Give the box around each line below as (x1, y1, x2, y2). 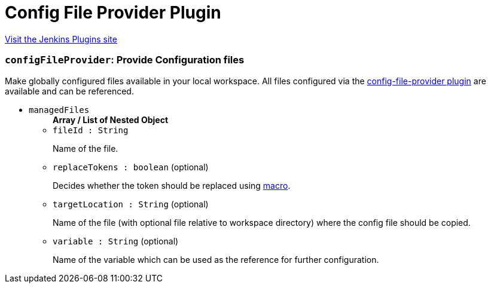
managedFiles (29, 105, 90, 115)
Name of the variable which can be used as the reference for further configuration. (53, 254, 379, 265)
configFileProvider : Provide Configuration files (5, 54, 245, 66)
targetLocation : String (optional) (53, 198, 209, 209)
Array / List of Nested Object (53, 114, 169, 125)
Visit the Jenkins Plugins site (5, 33, 117, 44)
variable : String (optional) (53, 235, 179, 246)
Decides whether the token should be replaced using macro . (53, 180, 291, 191)
